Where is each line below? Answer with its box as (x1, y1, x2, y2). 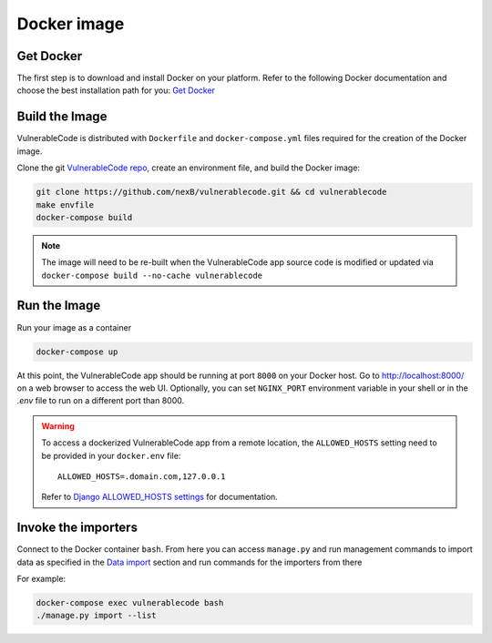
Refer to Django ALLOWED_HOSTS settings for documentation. (41, 492, 278, 503)
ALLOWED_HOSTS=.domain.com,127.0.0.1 (57, 471, 227, 482)
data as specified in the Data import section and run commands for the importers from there (16, 556, 363, 567)
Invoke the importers (16, 520, 138, 536)
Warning (41, 420, 75, 432)
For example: (16, 573, 67, 584)
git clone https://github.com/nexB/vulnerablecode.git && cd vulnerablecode (36, 187, 387, 198)
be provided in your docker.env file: (41, 450, 181, 461)
